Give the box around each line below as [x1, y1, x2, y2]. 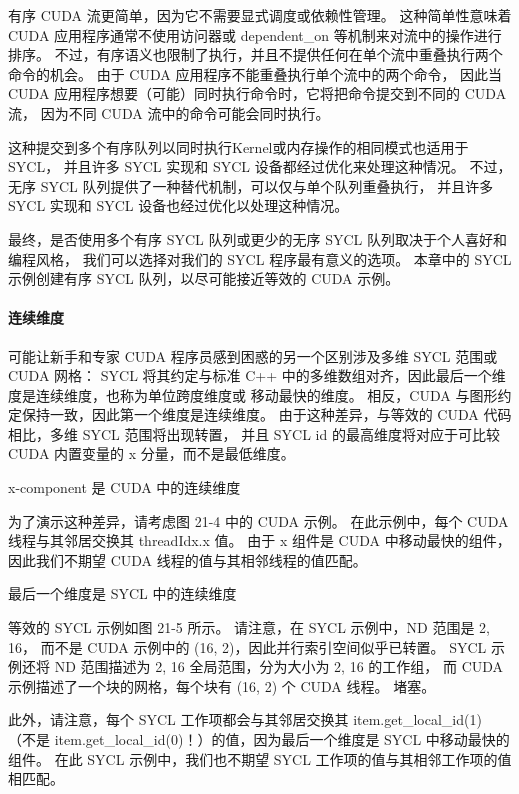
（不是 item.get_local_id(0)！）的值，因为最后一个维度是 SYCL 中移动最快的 [8, 729, 510, 750]
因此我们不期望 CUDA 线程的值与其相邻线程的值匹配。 [8, 549, 367, 570]
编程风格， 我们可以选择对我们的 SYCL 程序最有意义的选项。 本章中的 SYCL [8, 248, 512, 269]
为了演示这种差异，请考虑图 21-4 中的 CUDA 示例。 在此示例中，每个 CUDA [8, 510, 509, 531]
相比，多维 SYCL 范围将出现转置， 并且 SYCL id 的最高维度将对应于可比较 [8, 423, 500, 444]
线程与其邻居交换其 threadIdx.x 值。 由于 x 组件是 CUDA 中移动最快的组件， [8, 530, 511, 551]
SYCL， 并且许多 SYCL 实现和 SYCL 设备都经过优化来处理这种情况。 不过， [8, 156, 512, 177]
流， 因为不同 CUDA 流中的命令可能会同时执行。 [8, 102, 330, 123]
